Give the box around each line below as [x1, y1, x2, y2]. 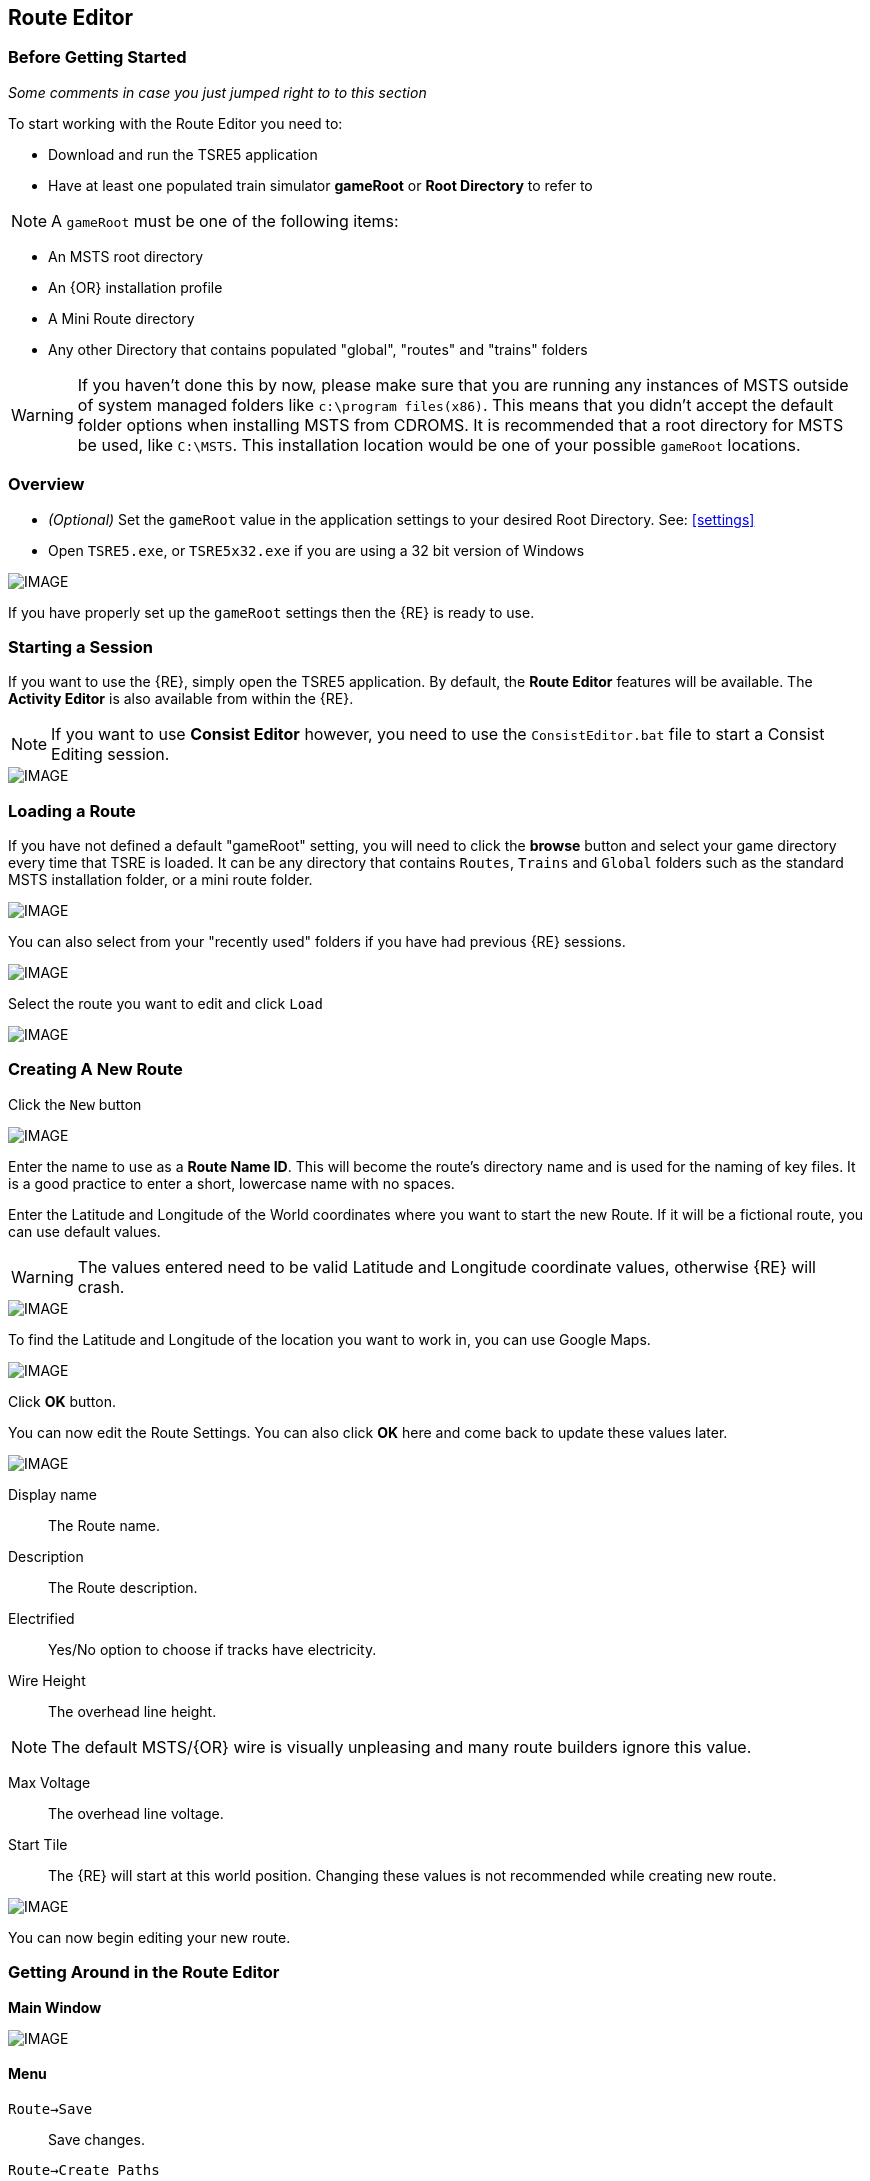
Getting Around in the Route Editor [8, 1962, 280, 1983]
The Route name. [48, 1516, 161, 1534]
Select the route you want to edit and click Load [8, 995, 323, 1013]
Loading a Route [8, 800, 136, 821]
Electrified [8, 1609, 75, 1627]
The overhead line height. [48, 1702, 217, 1720]
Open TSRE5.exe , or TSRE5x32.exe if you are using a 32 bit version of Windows [48, 541, 585, 559]
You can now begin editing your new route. [8, 1928, 291, 1946]
